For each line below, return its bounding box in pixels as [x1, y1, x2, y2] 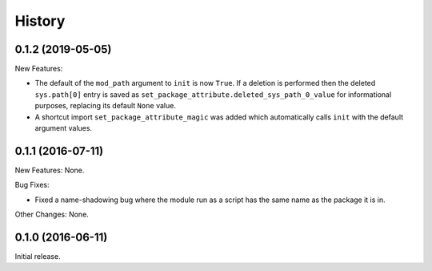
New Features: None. [14, 165, 85, 175]
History [14, 12, 66, 30]
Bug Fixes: [14, 180, 50, 190]
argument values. [34, 123, 92, 133]
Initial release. [14, 252, 61, 261]
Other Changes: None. [14, 209, 90, 220]
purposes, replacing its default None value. [34, 101, 176, 111]
